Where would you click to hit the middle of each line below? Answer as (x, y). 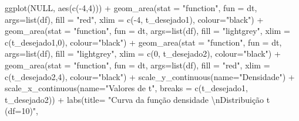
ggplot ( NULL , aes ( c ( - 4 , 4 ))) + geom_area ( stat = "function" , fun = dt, (131, 8)
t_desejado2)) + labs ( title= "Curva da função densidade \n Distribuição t (137, 99)
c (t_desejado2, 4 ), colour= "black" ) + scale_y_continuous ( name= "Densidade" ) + (150, 76)
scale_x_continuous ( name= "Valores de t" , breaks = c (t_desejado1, (126, 88)
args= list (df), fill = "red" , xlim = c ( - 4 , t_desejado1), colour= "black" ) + (134, 19)
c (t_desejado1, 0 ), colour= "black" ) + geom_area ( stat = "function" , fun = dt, (143, 42)
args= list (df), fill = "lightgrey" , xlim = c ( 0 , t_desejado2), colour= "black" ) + (143, 53)
